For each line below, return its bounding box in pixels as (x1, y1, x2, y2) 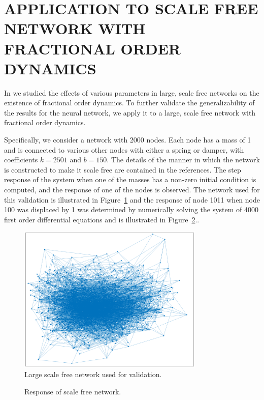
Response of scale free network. (24, 386, 121, 396)
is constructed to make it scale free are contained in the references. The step (4, 164, 241, 175)
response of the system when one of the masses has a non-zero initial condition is (4, 174, 256, 185)
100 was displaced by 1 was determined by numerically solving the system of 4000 (4, 204, 258, 215)
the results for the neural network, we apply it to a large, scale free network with (4, 107, 256, 118)
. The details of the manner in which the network (107, 154, 260, 165)
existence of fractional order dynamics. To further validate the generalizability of (4, 97, 255, 108)
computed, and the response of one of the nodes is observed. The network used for (4, 184, 260, 195)
